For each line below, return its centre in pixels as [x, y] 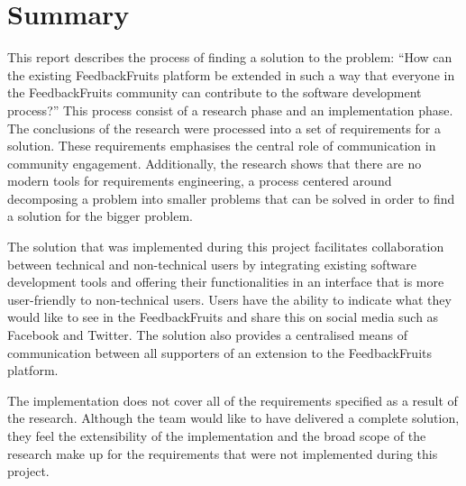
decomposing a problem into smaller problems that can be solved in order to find [231, 198]
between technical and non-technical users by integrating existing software [212, 264]
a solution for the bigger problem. [100, 216]
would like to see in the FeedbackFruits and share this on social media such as [223, 317]
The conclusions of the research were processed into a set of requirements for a [224, 128]
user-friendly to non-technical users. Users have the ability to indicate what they [229, 299]
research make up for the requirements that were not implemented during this [223, 453]
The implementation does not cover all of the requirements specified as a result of [233, 400]
